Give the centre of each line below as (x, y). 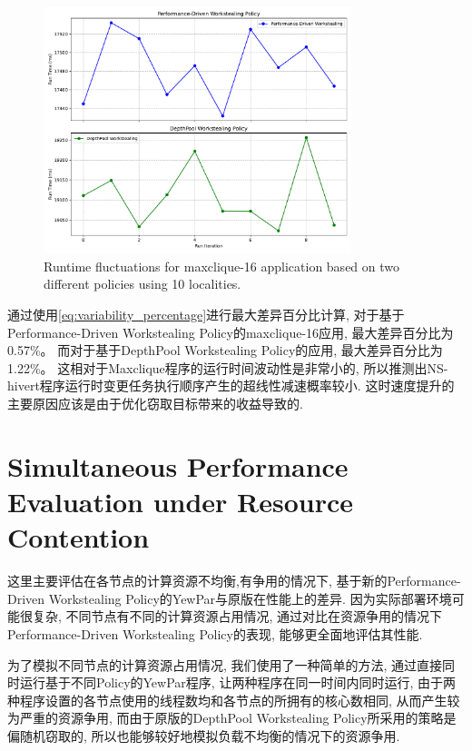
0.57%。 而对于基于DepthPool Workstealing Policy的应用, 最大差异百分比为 (225, 350)
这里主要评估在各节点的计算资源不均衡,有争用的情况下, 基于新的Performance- (234, 581)
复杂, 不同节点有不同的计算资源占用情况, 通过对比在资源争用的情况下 (237, 616)
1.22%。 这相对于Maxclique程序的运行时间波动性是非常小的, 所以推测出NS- (228, 367)
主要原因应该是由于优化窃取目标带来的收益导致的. (155, 404)
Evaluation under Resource (181, 501)
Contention (79, 537)
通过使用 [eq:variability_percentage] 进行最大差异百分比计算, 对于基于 (206, 315)
